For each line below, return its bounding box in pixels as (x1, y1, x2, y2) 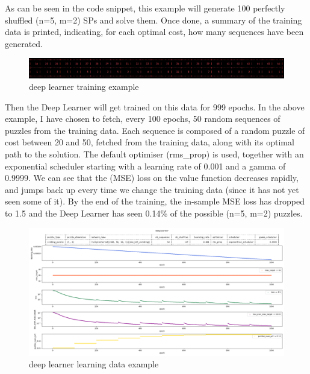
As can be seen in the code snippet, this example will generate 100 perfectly (5, 2, 285, 14)
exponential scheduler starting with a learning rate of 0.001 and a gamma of (5, 159, 286, 172)
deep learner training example (29, 80, 139, 93)
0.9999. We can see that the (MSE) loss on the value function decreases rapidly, (5, 171, 299, 184)
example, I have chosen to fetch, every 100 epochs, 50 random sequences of (5, 112, 281, 125)
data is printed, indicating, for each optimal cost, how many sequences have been (5, 25, 304, 38)
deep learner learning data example (29, 358, 159, 370)
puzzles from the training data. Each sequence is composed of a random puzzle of (5, 124, 305, 136)
